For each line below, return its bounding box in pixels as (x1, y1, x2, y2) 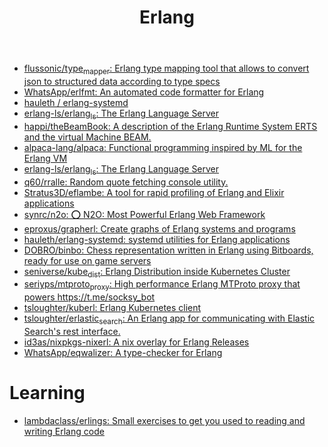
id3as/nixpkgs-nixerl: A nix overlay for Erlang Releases (23, 336, 250, 348)
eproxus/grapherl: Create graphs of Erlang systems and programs (23, 222, 296, 235)
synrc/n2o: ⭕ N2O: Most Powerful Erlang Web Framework (23, 208, 266, 220)
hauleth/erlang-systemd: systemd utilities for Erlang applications (23, 233, 291, 245)
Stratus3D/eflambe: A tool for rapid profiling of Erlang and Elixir (23, 186, 285, 198)
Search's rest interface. (23, 325, 121, 337)
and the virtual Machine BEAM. (23, 131, 152, 143)
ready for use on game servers (23, 254, 152, 266)
